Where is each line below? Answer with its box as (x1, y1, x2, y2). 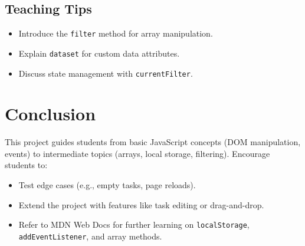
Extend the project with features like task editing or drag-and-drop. (18, 198, 264, 211)
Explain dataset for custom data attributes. (18, 47, 180, 59)
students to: (5, 159, 48, 171)
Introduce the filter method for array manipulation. (18, 27, 213, 40)
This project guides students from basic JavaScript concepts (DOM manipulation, (5, 136, 301, 148)
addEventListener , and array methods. (18, 229, 162, 242)
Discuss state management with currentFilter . (18, 67, 193, 79)
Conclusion (5, 101, 96, 126)
